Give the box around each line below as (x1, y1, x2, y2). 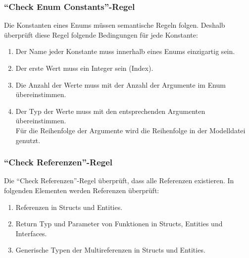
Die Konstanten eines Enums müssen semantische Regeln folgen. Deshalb (4, 20, 225, 30)
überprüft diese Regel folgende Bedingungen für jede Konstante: (4, 29, 198, 40)
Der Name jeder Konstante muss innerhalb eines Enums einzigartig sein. (15, 46, 235, 56)
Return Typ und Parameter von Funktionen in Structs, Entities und (15, 218, 223, 229)
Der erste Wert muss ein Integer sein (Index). (15, 63, 153, 73)
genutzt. (15, 135, 41, 145)
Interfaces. (15, 228, 47, 238)
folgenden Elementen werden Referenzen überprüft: (4, 185, 159, 195)
